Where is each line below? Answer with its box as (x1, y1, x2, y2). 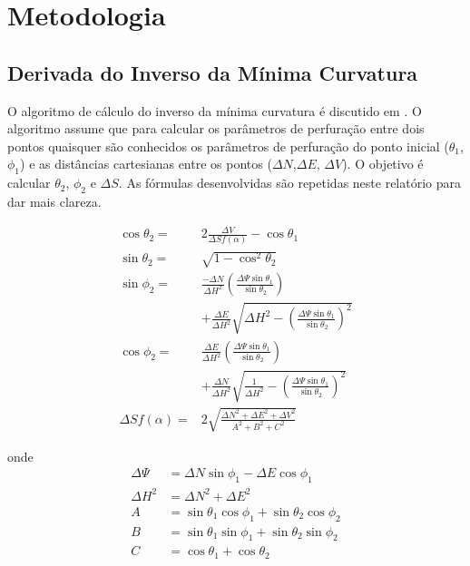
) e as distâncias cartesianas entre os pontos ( (20, 154, 272, 173)
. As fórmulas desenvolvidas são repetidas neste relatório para (118, 173, 462, 192)
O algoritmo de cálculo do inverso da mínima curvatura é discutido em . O (7, 101, 422, 120)
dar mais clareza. (7, 191, 102, 210)
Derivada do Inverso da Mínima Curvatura (7, 58, 418, 86)
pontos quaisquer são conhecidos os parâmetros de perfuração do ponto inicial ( (7, 136, 449, 155)
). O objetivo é (342, 154, 424, 173)
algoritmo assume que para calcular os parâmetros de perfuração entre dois (7, 119, 425, 138)
